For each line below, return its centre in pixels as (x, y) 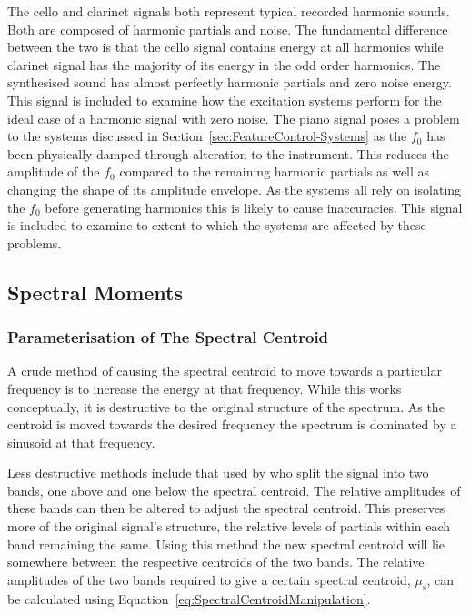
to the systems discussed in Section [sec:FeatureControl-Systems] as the (207, 136)
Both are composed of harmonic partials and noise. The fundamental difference (228, 29)
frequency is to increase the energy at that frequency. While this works (205, 388)
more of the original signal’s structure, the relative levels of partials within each (229, 526)
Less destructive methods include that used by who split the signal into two (218, 473)
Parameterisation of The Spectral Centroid (168, 337)
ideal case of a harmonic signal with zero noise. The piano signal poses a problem (234, 118)
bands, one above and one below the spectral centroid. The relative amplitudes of (234, 490)
